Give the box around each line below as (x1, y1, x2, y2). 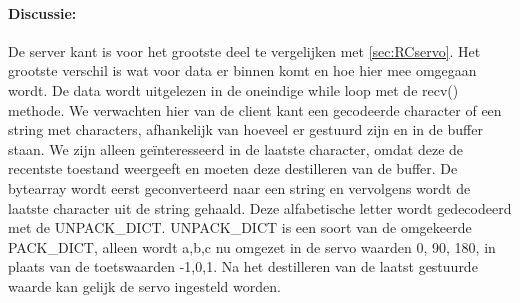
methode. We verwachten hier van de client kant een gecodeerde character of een (8, 99, 502, 120)
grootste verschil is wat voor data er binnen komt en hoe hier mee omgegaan (8, 60, 477, 81)
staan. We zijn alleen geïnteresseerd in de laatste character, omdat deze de (8, 138, 464, 159)
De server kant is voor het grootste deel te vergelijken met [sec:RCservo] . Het (8, 40, 481, 61)
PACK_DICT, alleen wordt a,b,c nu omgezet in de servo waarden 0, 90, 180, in (8, 236, 496, 257)
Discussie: (8, 2, 77, 23)
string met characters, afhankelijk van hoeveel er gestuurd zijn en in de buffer (8, 119, 483, 140)
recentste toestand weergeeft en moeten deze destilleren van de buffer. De (8, 158, 458, 179)
